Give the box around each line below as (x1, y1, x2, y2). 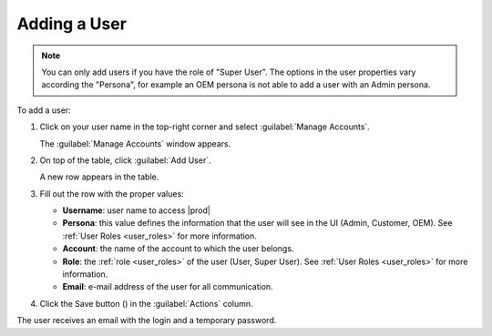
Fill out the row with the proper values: (39, 188, 184, 199)
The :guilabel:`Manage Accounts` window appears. (39, 137, 231, 149)
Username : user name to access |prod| (62, 205, 211, 216)
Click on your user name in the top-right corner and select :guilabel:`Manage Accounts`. (39, 121, 371, 132)
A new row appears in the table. (39, 171, 159, 182)
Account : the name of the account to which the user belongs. (62, 243, 294, 254)
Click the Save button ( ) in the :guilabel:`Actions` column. (39, 298, 254, 309)
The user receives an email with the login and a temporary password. (16, 315, 277, 326)
